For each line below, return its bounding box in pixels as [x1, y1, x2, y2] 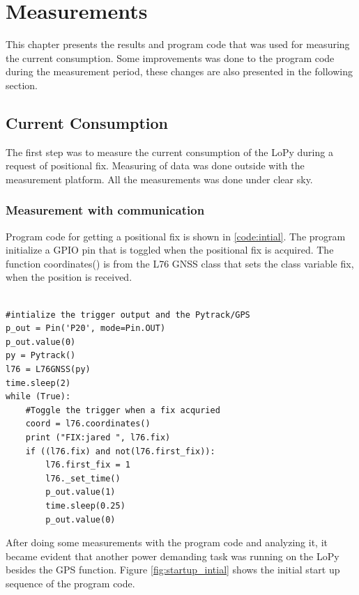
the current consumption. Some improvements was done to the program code [6, 50, 335, 65]
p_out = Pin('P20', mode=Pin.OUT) [6, 323, 166, 334]
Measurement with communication [6, 201, 205, 219]
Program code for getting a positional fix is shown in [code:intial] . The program [6, 229, 346, 243]
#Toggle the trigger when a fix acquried [25, 405, 220, 415]
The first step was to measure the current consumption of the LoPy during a [6, 144, 333, 159]
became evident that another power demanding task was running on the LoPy [6, 548, 339, 563]
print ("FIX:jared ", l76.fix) [25, 433, 171, 443]
